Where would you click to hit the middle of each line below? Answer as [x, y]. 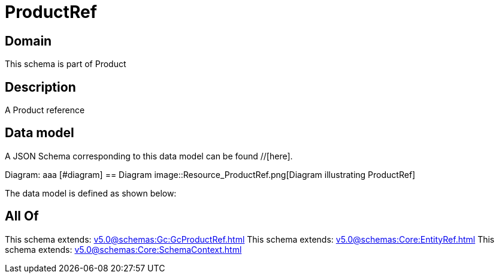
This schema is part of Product [66, 64]
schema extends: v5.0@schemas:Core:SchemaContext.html [123, 249]
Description [40, 87]
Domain [28, 41]
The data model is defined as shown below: [91, 193]
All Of [22, 216]
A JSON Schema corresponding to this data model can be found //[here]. [149, 156]
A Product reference [45, 110]
